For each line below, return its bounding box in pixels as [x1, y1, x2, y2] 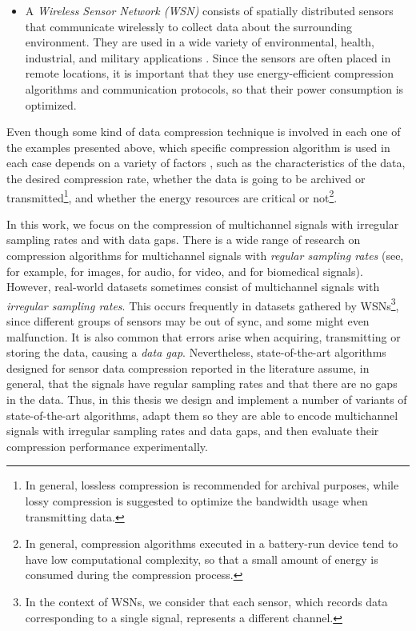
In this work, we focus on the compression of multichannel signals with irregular [6, 215, 399, 232]
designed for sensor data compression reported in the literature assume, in [6, 359, 370, 376]
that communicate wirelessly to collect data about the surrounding [25, 18, 353, 34]
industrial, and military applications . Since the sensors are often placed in [25, 49, 391, 66]
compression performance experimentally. [6, 437, 208, 454]
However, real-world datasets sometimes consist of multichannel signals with [6, 278, 380, 295]
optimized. [25, 96, 77, 113]
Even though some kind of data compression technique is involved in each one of [6, 123, 401, 140]
